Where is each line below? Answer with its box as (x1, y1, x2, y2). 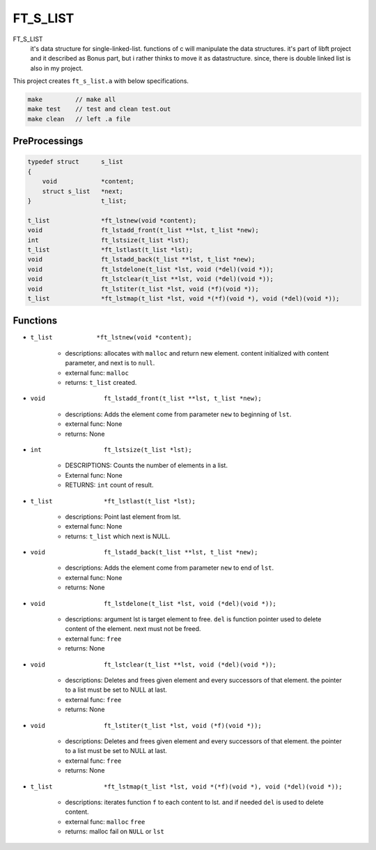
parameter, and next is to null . (65, 359, 155, 367)
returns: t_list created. (65, 379, 137, 386)
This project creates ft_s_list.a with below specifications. (13, 77, 189, 85)
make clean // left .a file (27, 115, 131, 123)
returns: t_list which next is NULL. (65, 532, 171, 540)
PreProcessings (13, 135, 84, 147)
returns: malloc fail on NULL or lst (65, 827, 165, 836)
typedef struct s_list (27, 158, 123, 166)
